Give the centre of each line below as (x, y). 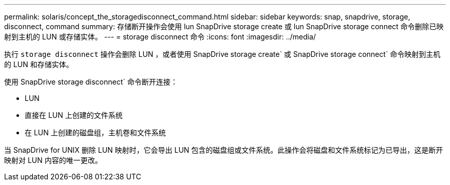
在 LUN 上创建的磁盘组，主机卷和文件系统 (95, 132)
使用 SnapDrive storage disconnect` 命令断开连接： (91, 82)
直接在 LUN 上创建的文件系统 (74, 115)
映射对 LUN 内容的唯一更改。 (53, 160)
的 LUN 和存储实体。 (39, 64)
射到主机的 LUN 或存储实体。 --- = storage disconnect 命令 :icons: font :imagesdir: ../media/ (160, 37)
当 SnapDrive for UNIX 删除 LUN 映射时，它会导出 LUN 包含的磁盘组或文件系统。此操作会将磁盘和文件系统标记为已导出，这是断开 (224, 150)
